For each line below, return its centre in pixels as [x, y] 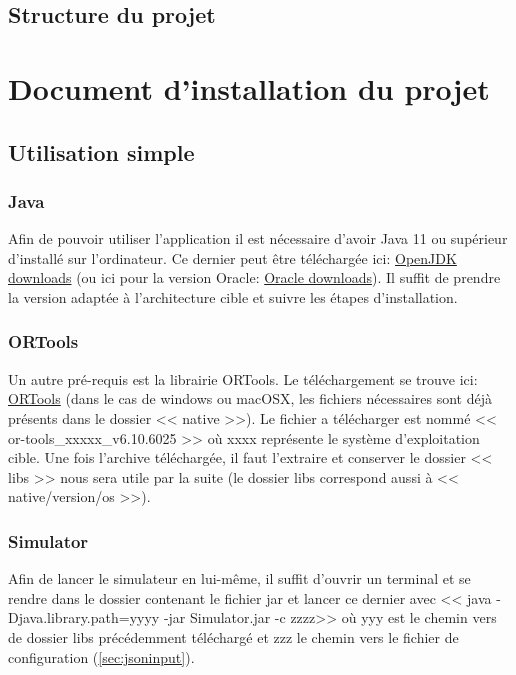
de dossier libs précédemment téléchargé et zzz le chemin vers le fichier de [233, 636]
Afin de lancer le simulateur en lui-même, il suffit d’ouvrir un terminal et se [239, 578]
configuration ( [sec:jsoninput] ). [101, 656]
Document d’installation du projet [249, 87]
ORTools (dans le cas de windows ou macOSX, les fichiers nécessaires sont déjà [250, 398]
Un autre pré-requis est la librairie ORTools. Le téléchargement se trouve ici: [243, 378]
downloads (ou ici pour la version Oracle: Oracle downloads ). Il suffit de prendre [254, 277]
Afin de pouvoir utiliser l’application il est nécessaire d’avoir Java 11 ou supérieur [258, 238]
